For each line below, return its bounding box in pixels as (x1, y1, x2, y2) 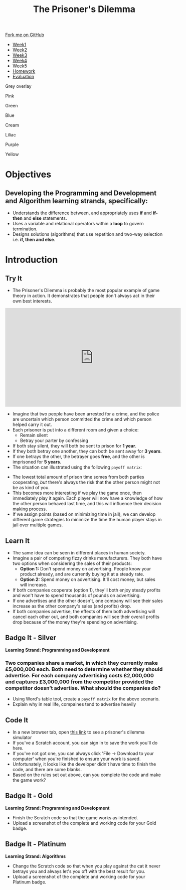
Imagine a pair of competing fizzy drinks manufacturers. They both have (12, 555, 162, 561)
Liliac (5, 132, 16, 138)
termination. (12, 226, 38, 232)
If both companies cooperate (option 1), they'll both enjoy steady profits (12, 587, 161, 593)
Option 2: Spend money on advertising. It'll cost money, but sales (20, 576, 155, 582)
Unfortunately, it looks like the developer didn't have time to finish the (12, 761, 156, 767)
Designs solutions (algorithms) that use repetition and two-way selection (12, 231, 163, 237)
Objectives (5, 169, 52, 180)
